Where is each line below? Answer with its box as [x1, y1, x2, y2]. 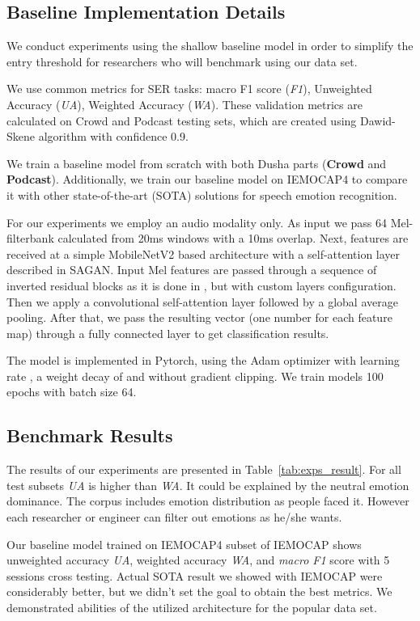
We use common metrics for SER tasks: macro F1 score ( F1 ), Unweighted [6, 80, 372, 97]
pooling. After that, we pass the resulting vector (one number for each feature [6, 309, 392, 326]
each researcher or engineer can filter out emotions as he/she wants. [6, 509, 342, 526]
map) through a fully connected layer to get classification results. [6, 324, 329, 341]
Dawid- [359, 112, 396, 129]
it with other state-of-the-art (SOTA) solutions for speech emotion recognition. [6, 186, 397, 203]
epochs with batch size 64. [6, 383, 137, 400]
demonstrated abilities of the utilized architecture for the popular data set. [6, 599, 377, 616]
